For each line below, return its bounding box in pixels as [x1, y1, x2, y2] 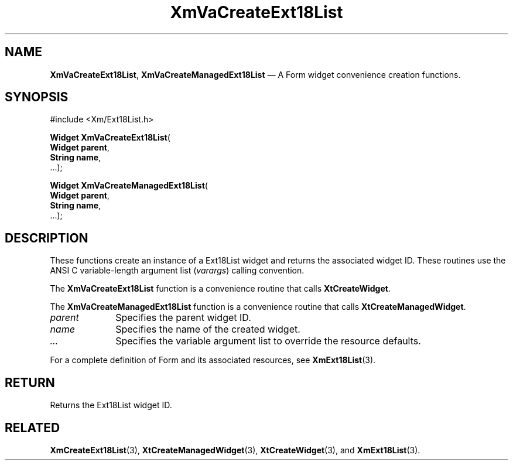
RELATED [5, 420, 60, 435]
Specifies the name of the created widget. [115, 323, 300, 336]
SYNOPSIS [5, 90, 69, 105]
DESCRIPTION [5, 230, 88, 245]
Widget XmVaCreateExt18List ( [50, 132, 170, 143]
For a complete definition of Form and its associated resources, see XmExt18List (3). [50, 355, 376, 365]
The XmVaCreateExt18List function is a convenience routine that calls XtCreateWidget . [50, 283, 391, 294]
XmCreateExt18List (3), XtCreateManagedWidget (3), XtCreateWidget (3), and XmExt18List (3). [50, 445, 420, 455]
